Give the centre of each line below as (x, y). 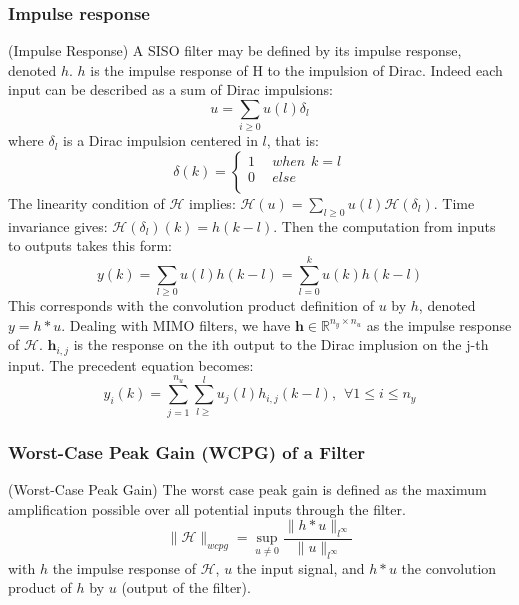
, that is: (292, 140)
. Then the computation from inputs (384, 225)
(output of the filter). (186, 587)
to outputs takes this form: (90, 245)
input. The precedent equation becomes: (131, 364)
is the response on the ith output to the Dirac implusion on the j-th (281, 344)
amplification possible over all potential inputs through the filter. (207, 508)
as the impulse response (439, 324)
